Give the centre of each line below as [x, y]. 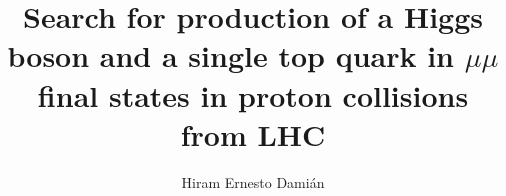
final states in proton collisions [253, 94]
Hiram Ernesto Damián [253, 181]
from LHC [253, 133]
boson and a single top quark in [230, 55]
